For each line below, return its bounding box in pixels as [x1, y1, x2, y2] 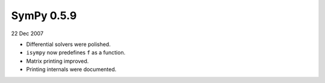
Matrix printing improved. [26, 57, 89, 64]
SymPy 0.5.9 [11, 9, 77, 22]
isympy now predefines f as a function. [26, 49, 126, 56]
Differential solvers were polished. [26, 41, 111, 48]
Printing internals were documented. [26, 66, 117, 73]
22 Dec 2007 [11, 30, 44, 37]
